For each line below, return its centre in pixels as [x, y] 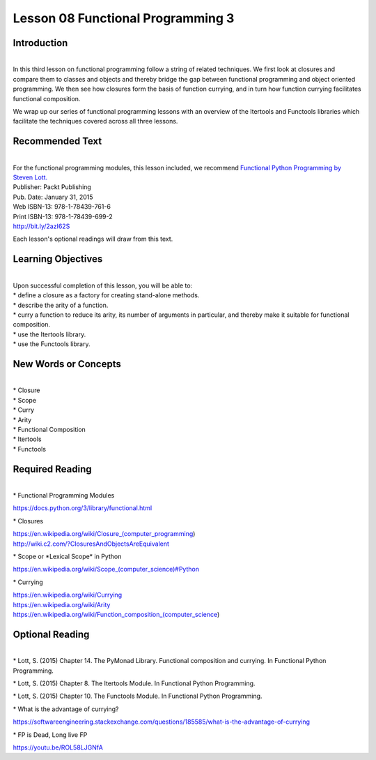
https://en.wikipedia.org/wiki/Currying [68, 595]
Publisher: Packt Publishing [52, 187]
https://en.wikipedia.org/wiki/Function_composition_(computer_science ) [116, 614]
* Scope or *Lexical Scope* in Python [67, 556]
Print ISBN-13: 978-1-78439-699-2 [63, 216]
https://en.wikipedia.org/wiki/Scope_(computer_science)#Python [106, 569]
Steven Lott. [30, 177]
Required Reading [52, 469]
